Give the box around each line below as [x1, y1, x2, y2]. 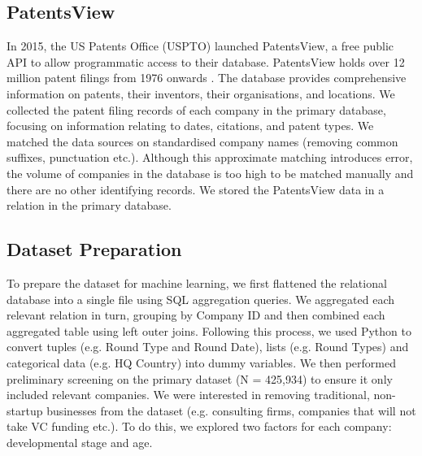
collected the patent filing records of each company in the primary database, [7, 101, 386, 118]
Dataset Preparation [7, 237, 182, 262]
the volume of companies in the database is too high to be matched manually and [7, 164, 414, 181]
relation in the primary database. [7, 197, 172, 214]
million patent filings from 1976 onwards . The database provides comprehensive [7, 69, 407, 86]
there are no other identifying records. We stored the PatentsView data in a [7, 180, 385, 198]
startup [7, 402, 43, 419]
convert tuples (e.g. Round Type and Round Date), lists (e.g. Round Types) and [7, 338, 409, 355]
